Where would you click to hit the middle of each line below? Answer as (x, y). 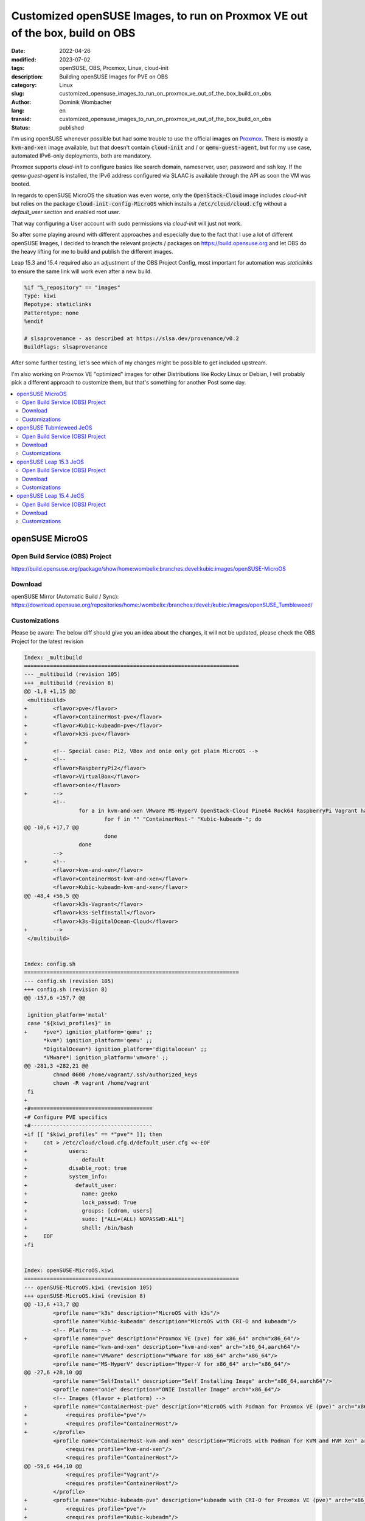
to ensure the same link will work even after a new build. (82, 271)
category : (24, 85)
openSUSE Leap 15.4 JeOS (50, 496)
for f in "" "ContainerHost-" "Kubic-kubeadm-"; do (183, 819)
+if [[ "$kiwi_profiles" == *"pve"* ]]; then (93, 1134)
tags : (18, 68)
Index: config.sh (50, 964)
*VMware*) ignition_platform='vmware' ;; (106, 1058)
